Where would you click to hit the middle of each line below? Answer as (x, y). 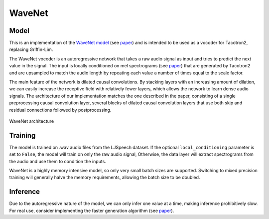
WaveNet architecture (32, 121)
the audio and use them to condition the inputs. (58, 161)
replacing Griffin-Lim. (31, 49)
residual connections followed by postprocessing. (60, 110)
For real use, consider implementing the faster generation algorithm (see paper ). (92, 211)
